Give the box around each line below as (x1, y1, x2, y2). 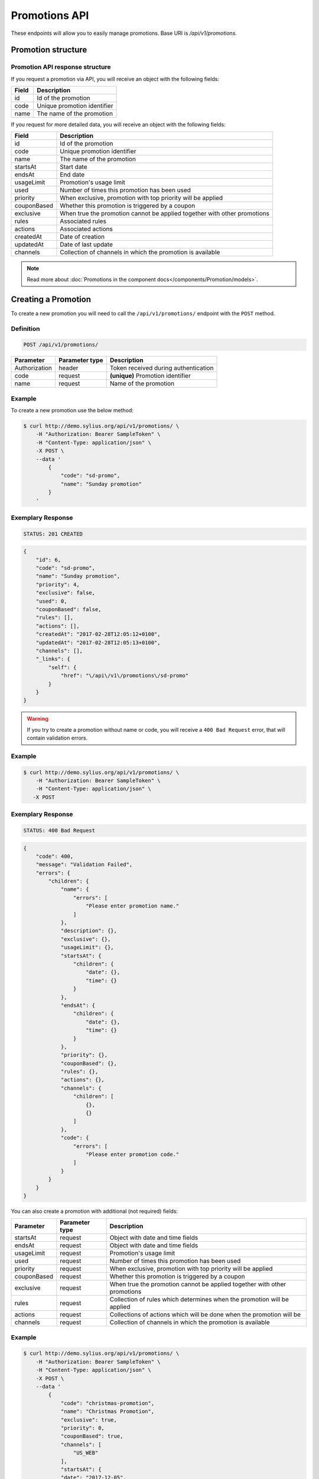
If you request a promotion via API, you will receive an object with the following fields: (11, 75, 220, 82)
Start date (60, 163, 88, 171)
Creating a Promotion (11, 294, 92, 304)
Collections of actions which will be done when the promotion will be (109, 1310, 301, 1319)
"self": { (48, 664, 77, 671)
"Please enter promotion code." (86, 1151, 180, 1158)
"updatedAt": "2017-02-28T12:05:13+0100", (35, 639, 161, 646)
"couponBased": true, (60, 1433, 123, 1440)
